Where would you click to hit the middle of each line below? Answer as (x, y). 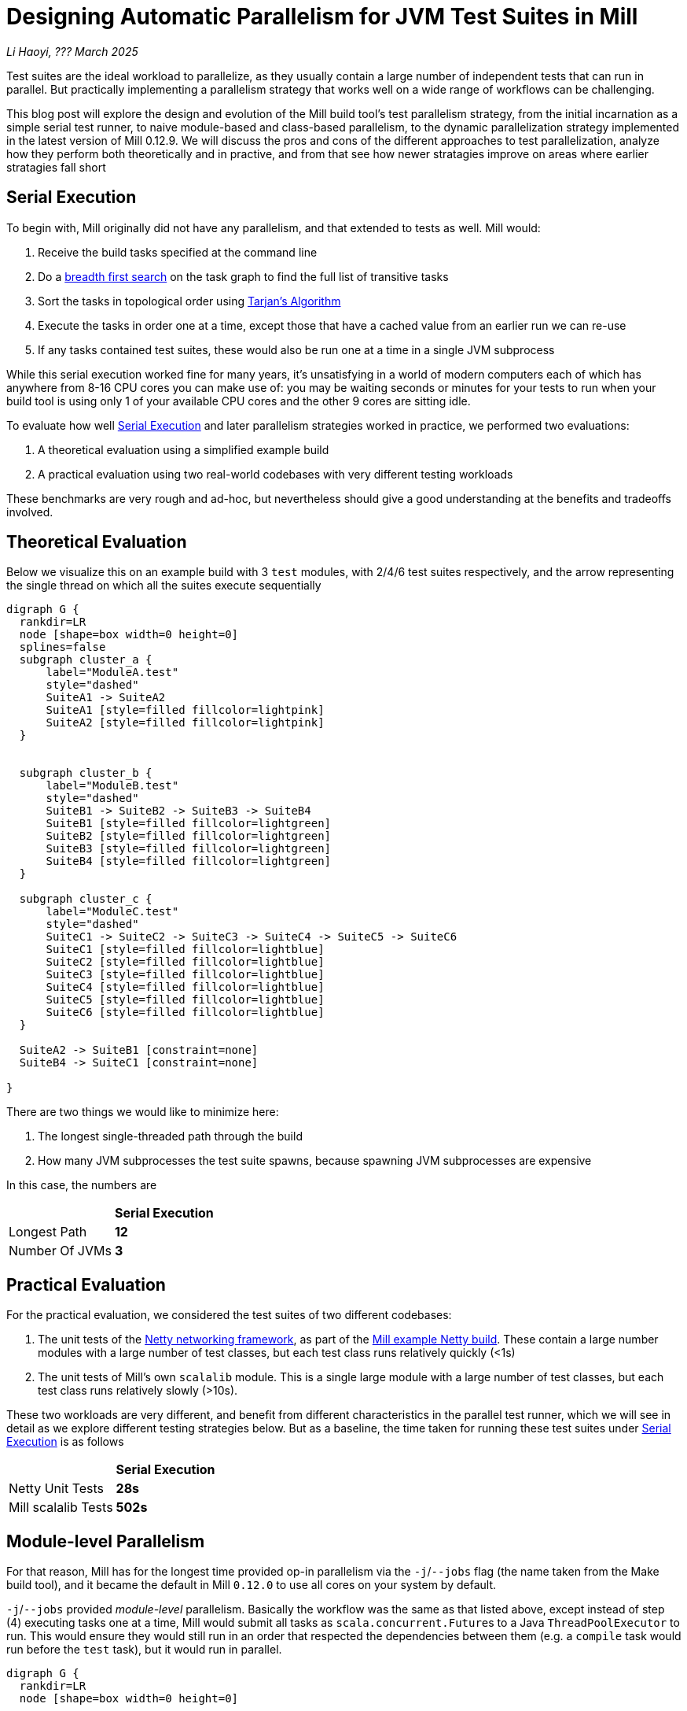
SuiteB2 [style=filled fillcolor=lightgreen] (189, 836)
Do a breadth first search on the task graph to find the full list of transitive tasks (243, 276)
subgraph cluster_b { (86, 773)
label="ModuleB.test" (112, 786)
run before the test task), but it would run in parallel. (144, 1650)
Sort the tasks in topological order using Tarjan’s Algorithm (189, 301)
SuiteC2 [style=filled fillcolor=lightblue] (185, 962)
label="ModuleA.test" (112, 673)
